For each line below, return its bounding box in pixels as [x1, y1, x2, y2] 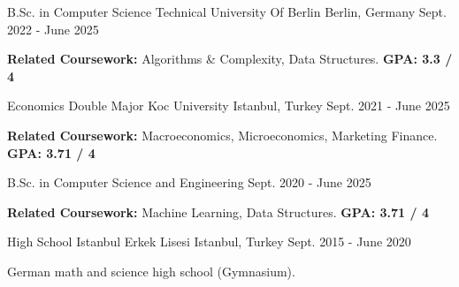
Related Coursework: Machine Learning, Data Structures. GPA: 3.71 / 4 [7, 202, 429, 221]
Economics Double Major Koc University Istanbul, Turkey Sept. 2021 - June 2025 [7, 96, 450, 115]
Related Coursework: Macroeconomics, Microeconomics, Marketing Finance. [7, 125, 438, 144]
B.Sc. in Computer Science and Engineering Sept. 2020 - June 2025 [7, 173, 371, 192]
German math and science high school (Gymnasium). [7, 261, 295, 280]
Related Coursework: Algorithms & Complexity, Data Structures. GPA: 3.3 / [7, 49, 453, 68]
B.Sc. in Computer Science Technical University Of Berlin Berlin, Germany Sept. [7, 3, 447, 20]
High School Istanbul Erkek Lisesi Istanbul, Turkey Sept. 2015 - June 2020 [7, 232, 411, 251]
